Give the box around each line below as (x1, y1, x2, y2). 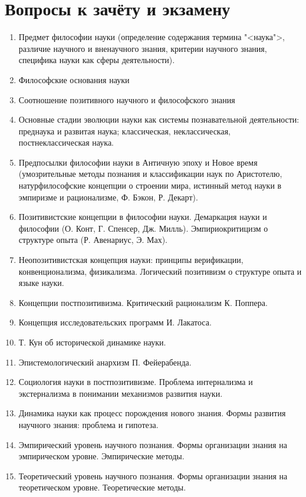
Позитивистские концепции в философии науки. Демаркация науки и (18, 210, 267, 223)
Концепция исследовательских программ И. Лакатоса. (18, 316, 212, 328)
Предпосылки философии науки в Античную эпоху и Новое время (18, 156, 258, 168)
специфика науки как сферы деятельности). (18, 54, 175, 66)
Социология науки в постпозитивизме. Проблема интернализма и (18, 376, 253, 388)
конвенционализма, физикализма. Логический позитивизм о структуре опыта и (18, 265, 302, 277)
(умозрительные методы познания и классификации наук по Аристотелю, (18, 167, 282, 180)
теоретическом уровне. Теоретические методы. (18, 481, 186, 493)
